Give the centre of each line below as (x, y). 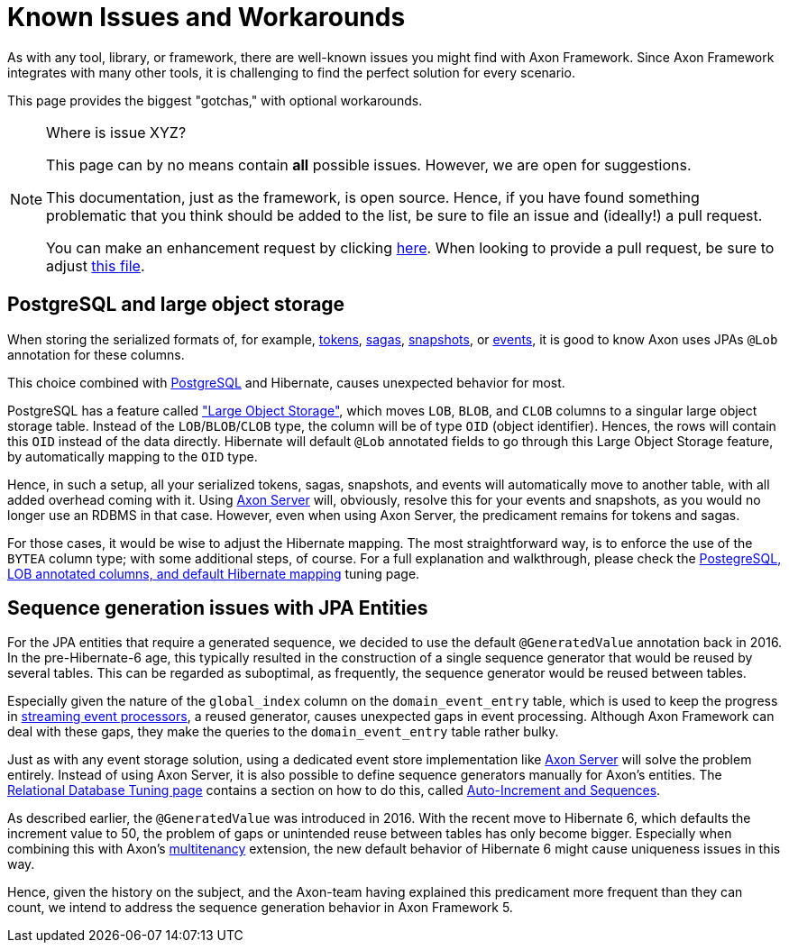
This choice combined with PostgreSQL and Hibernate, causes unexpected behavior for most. (286, 382)
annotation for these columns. (96, 354)
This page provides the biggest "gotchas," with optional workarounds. (215, 100)
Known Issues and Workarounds (206, 17)
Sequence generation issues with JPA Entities (218, 608)
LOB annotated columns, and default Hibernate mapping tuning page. (214, 573)
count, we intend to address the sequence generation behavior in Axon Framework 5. (260, 908)
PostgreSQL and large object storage (176, 305)
